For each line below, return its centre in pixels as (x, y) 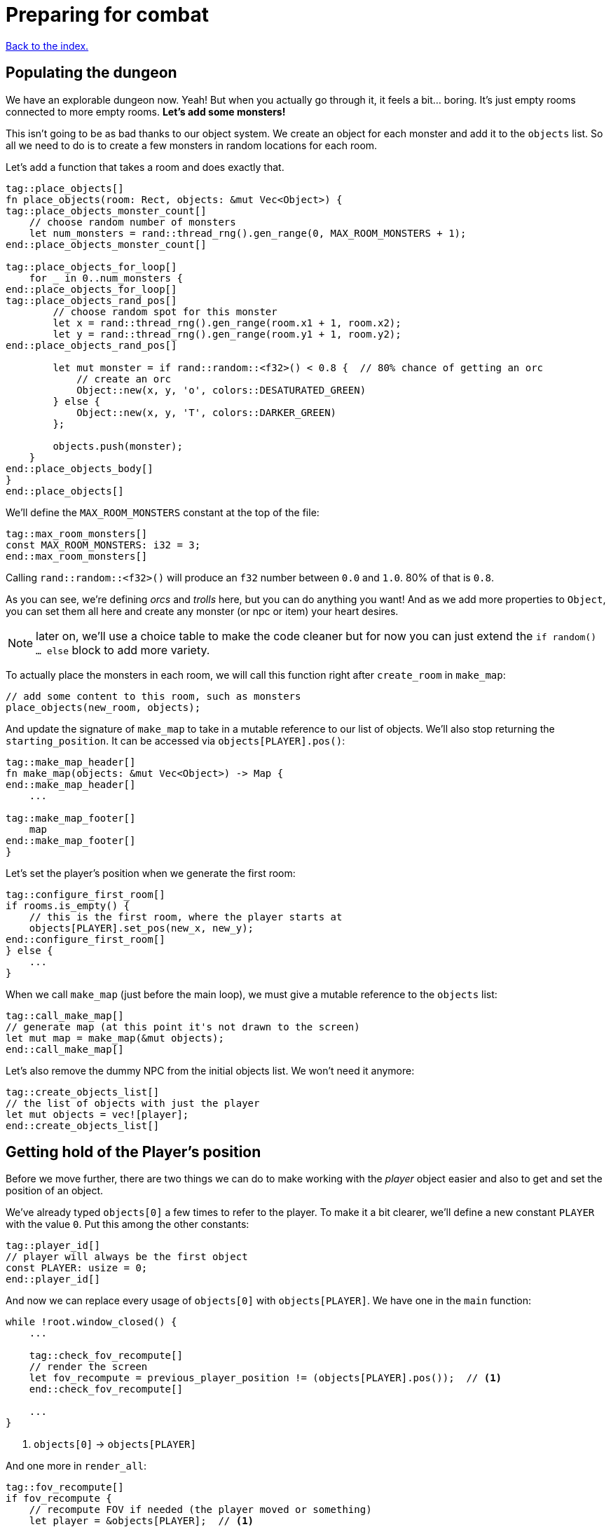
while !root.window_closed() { (91, 1322)
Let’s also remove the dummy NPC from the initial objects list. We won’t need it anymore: (210, 1070)
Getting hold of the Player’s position (133, 1152)
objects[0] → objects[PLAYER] (115, 1444)
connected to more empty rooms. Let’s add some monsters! (146, 111)
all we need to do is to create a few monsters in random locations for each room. (192, 145)
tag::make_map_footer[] (71, 818)
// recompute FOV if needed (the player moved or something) (200, 1510)
